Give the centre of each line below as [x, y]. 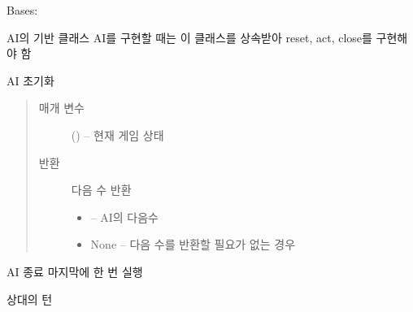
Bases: [22, 10]
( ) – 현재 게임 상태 [117, 134]
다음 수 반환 [101, 190]
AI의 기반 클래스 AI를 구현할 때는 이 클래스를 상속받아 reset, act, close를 [189, 37]
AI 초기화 [30, 80]
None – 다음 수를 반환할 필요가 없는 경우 [193, 244]
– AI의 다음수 [124, 217]
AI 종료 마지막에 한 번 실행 [75, 271]
